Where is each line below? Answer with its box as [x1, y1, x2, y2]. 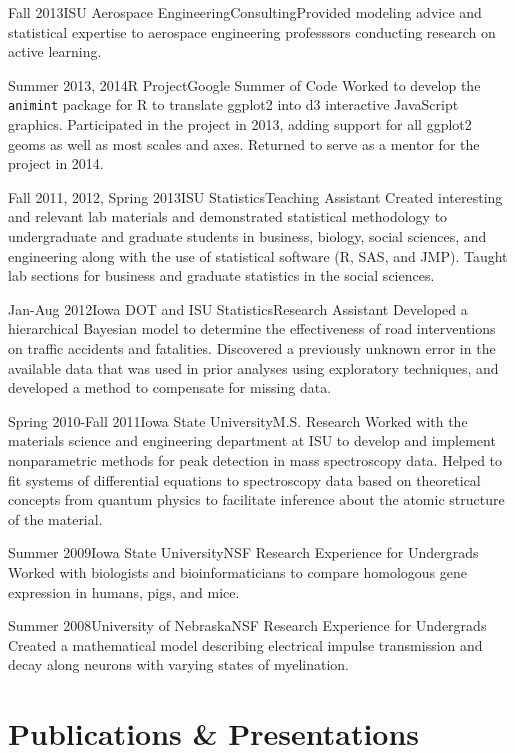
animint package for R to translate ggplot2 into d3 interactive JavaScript [8, 94, 459, 115]
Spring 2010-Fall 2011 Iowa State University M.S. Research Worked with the [8, 410, 468, 431]
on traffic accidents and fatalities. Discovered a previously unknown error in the [8, 337, 496, 358]
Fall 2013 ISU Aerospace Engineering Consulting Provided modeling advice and [8, 2, 482, 22]
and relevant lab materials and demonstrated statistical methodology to [8, 206, 448, 227]
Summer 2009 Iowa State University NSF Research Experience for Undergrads [8, 542, 479, 563]
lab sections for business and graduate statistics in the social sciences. [8, 265, 435, 286]
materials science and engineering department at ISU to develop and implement [8, 430, 496, 451]
